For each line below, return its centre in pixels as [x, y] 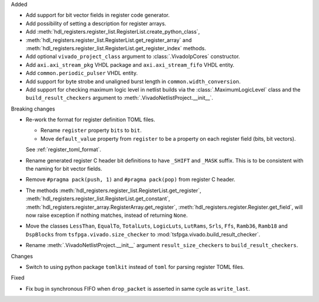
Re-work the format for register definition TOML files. [91, 120]
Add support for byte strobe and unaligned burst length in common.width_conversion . [133, 81]
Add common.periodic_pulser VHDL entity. [82, 73]
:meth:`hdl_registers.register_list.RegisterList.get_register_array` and [109, 40]
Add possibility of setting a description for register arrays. [96, 23]
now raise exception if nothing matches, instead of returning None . [107, 215]
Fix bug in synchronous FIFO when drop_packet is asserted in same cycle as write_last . [138, 288]
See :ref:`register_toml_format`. [64, 150]
